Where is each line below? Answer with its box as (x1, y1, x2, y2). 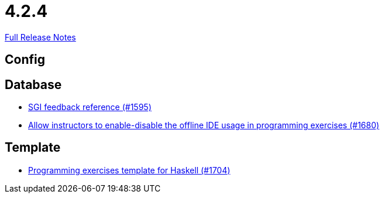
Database (5, 77, 62, 92)
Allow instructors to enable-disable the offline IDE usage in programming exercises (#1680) (28, 120, 379, 131)
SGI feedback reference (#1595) (28, 102, 152, 112)
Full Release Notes (5, 32, 76, 42)
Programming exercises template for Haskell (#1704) (28, 165, 231, 175)
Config (5, 52, 45, 67)
